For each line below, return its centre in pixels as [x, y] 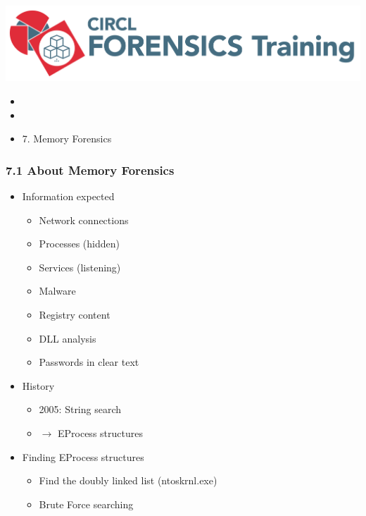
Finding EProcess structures [83, 456]
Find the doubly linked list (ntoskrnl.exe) [128, 480]
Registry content [75, 314]
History [38, 385]
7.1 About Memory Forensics [90, 170]
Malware [57, 291]
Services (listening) [80, 267]
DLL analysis [68, 338]
